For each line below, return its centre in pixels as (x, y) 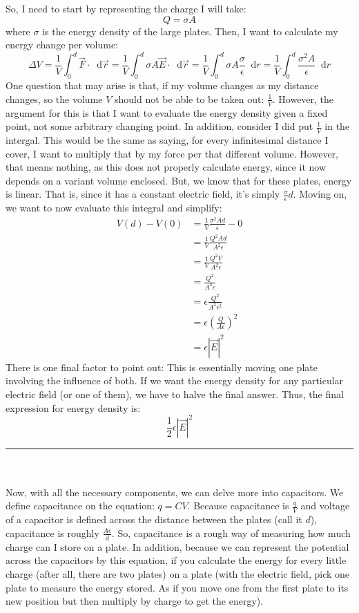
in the (337, 126)
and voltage (325, 506)
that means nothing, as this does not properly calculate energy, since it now (166, 167)
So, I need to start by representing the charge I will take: (126, 8)
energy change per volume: (62, 45)
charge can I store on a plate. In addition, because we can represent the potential (177, 546)
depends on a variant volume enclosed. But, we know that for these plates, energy (179, 180)
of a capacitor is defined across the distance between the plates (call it (154, 519)
